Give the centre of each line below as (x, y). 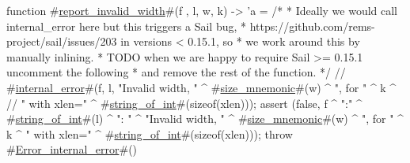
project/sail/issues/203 (62, 41)
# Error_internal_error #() (72, 149)
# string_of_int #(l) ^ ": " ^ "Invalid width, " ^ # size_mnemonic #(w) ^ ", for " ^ (205, 119)
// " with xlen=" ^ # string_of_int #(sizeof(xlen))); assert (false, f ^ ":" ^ (184, 103)
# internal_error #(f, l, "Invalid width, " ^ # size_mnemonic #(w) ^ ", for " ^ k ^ (201, 87)
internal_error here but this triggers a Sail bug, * (127, 26)
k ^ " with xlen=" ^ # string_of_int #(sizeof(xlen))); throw (150, 133)
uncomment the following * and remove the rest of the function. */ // (176, 72)
